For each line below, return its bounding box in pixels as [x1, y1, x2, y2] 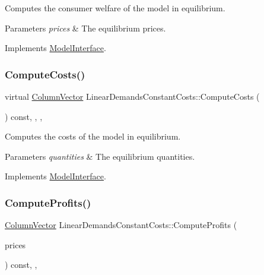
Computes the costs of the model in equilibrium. [5, 130, 181, 143]
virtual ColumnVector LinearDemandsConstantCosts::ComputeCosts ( [5, 90, 260, 102]
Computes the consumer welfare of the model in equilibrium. [5, 2, 225, 14]
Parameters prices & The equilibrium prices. [5, 21, 166, 34]
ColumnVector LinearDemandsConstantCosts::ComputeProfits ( [5, 219, 237, 231]
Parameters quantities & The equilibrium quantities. [5, 150, 195, 162]
